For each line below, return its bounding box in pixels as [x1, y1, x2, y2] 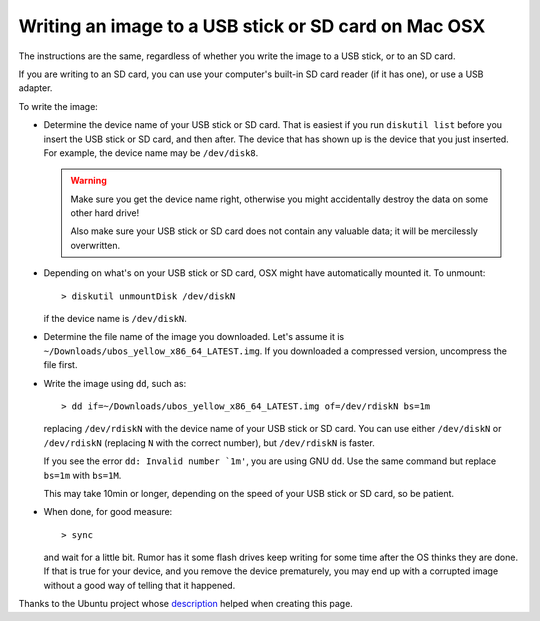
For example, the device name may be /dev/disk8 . [43, 146, 259, 159]
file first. [43, 359, 78, 371]
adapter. [18, 82, 53, 94]
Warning [70, 175, 107, 187]
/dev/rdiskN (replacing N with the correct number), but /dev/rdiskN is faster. [43, 436, 375, 449]
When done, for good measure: [43, 506, 173, 518]
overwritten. [70, 239, 121, 251]
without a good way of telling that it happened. [43, 579, 236, 591]
